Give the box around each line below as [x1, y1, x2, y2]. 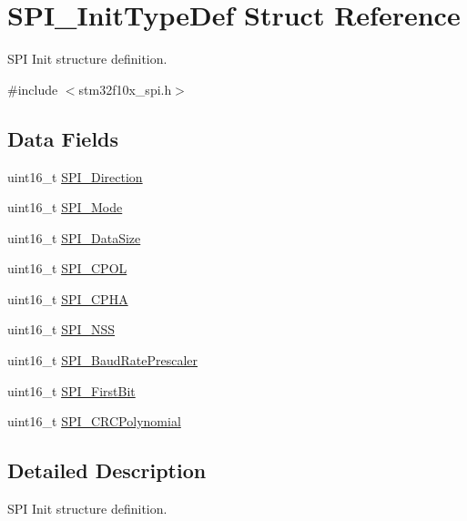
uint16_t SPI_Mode [7, 198, 123, 217]
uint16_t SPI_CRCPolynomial [7, 412, 181, 431]
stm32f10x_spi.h [78, 79, 172, 98]
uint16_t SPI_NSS [7, 320, 116, 339]
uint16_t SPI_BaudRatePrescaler [7, 351, 198, 370]
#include [7, 79, 58, 98]
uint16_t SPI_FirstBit [7, 381, 136, 400]
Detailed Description [7, 456, 207, 485]
